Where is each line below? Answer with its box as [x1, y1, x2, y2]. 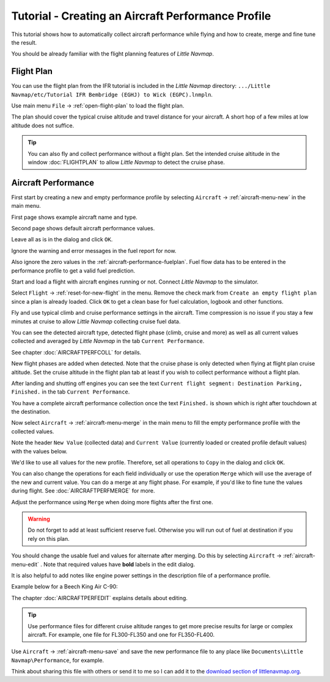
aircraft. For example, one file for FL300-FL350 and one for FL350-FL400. [28, 631, 215, 638]
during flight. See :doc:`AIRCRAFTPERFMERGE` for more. [11, 487, 155, 494]
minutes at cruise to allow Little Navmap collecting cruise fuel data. [11, 318, 181, 325]
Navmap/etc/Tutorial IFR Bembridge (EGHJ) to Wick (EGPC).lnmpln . [11, 90, 213, 98]
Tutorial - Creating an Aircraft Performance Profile [11, 9, 271, 23]
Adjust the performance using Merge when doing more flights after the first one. [11, 498, 213, 505]
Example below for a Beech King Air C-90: [11, 583, 119, 590]
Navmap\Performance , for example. [11, 656, 104, 664]
